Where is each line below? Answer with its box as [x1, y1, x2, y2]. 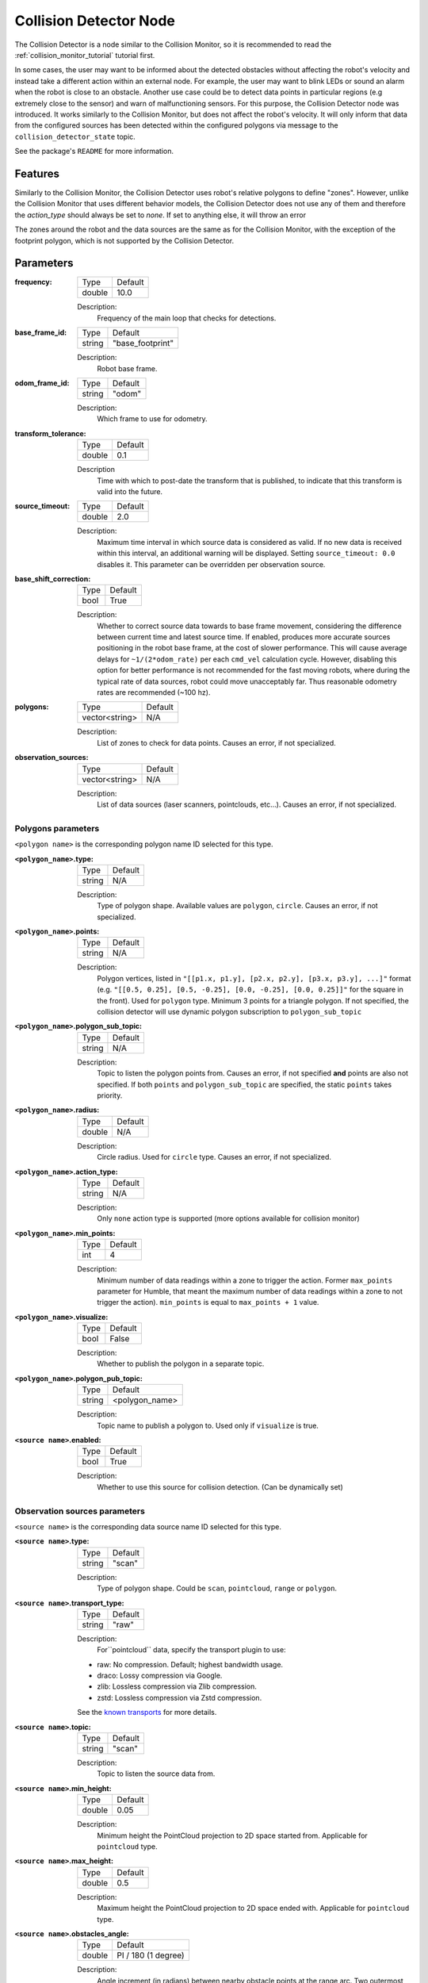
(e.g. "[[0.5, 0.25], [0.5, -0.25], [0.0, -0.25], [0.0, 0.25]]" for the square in [97, 984, 403, 995]
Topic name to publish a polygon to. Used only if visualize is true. [97, 1421, 319, 1430]
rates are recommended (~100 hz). [97, 688, 211, 697]
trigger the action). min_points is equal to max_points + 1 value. [97, 1298, 319, 1307]
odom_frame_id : [14, 378, 70, 388]
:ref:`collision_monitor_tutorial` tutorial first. [14, 50, 155, 59]
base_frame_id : [14, 328, 67, 337]
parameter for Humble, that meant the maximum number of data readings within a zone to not [97, 1286, 403, 1296]
